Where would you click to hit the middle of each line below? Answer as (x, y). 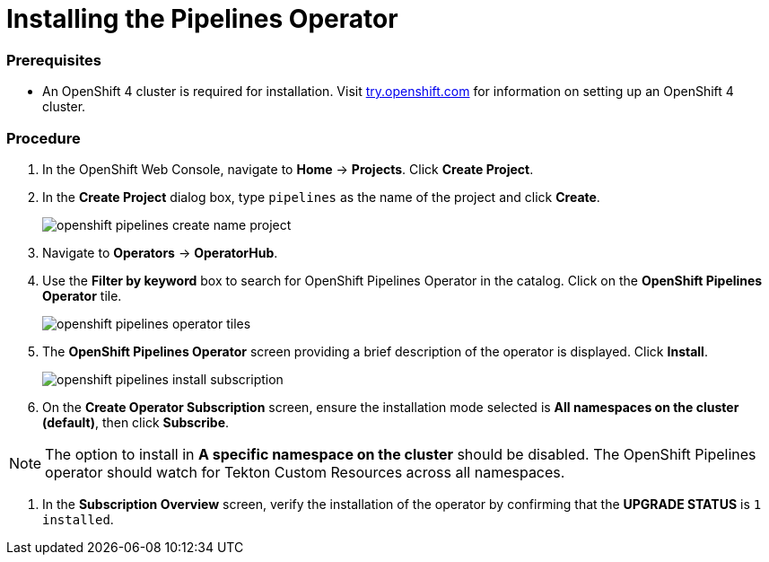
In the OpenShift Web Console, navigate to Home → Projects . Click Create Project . (288, 169)
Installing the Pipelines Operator (202, 19)
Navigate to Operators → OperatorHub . (160, 252)
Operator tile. (82, 295)
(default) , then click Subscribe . (136, 422)
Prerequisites (54, 60)
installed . (78, 519)
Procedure (44, 138)
